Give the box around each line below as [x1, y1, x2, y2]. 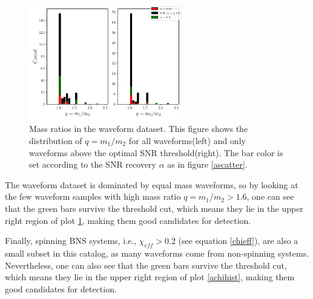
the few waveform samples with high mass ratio [5, 190, 181, 203]
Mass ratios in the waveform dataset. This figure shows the [29, 122, 248, 135]
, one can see [246, 190, 294, 203]
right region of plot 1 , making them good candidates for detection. [5, 214, 251, 226]
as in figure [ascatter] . [167, 158, 248, 171]
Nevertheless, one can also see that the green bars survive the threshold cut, [5, 258, 287, 271]
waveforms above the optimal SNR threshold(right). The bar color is [29, 146, 283, 159]
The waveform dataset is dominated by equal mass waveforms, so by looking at [5, 178, 298, 191]
